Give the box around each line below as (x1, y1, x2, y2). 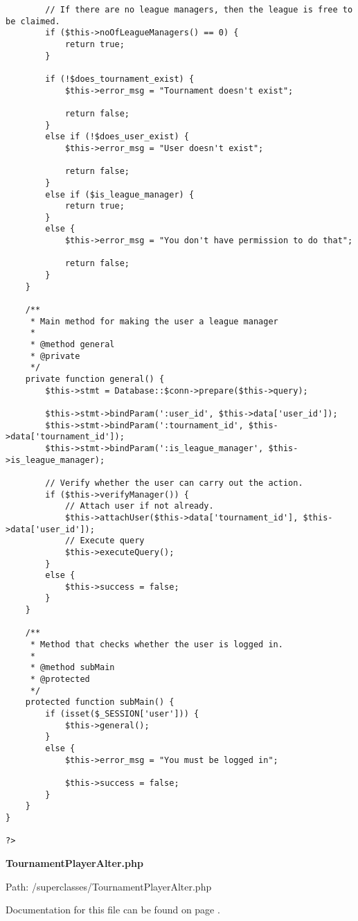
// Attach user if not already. (64, 501, 214, 511)
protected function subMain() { (25, 697, 174, 708)
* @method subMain (30, 663, 115, 673)
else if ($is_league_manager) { (45, 189, 195, 200)
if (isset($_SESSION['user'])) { (45, 709, 199, 719)
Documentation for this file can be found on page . (6, 902, 220, 917)
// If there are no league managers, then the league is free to (45, 5, 353, 15)
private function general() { (25, 374, 165, 384)
